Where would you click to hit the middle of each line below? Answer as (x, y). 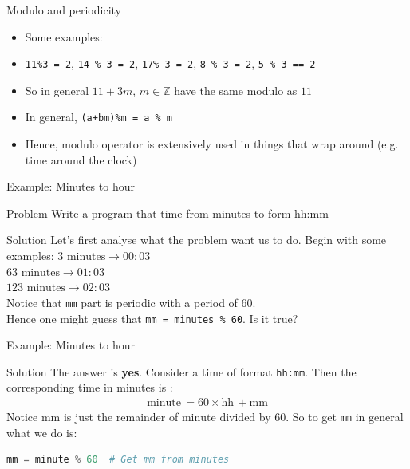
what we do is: (42, 432)
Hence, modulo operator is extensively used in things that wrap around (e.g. (212, 144)
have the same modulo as (236, 90)
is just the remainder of (121, 417)
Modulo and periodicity (64, 10)
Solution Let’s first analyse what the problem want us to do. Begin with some (197, 240)
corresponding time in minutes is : (90, 387)
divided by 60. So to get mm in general (311, 417)
